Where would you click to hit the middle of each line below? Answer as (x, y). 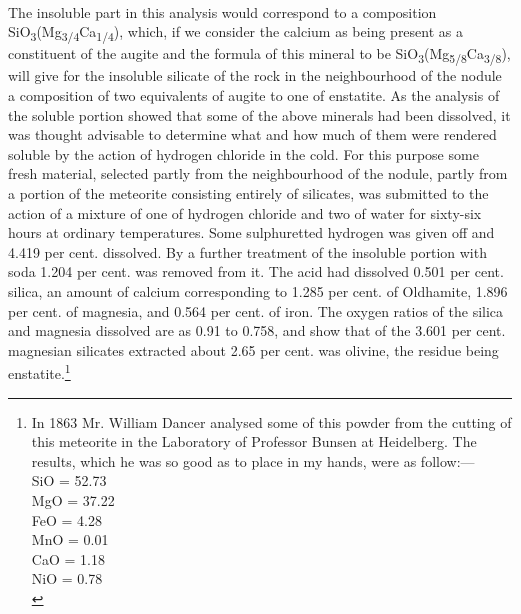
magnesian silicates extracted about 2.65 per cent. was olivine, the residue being (253, 349)
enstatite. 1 (39, 371)
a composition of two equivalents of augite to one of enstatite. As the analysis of (254, 95)
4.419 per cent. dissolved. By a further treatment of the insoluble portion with (247, 251)
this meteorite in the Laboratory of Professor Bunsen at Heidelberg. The (254, 441)
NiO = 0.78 (67, 578)
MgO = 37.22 (73, 499)
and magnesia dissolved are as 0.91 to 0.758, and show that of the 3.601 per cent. (257, 330)
